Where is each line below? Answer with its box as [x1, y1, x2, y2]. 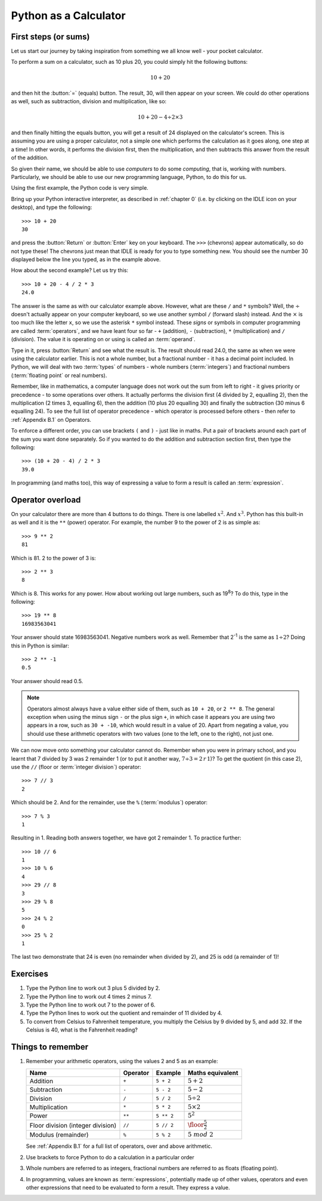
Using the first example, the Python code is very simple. [11, 184, 148, 192]
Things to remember [11, 1042, 89, 1052]
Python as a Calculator [11, 9, 126, 22]
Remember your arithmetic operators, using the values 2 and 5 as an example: [26, 1058, 218, 1065]
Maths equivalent [187, 1069, 239, 1077]
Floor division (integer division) [29, 1121, 117, 1129]
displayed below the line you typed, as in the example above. [11, 256, 161, 263]
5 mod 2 [187, 1131, 214, 1139]
